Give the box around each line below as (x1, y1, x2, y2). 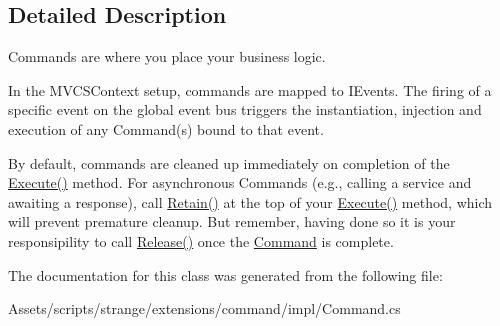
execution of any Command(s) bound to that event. (8, 118, 324, 139)
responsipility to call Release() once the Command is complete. (8, 230, 394, 251)
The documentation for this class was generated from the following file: (8, 264, 443, 285)
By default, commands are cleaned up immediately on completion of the (8, 152, 450, 173)
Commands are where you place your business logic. (8, 46, 326, 67)
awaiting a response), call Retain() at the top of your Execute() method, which (8, 191, 493, 212)
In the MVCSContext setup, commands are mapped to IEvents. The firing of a (8, 79, 492, 100)
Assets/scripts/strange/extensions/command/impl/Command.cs (8, 298, 401, 319)
